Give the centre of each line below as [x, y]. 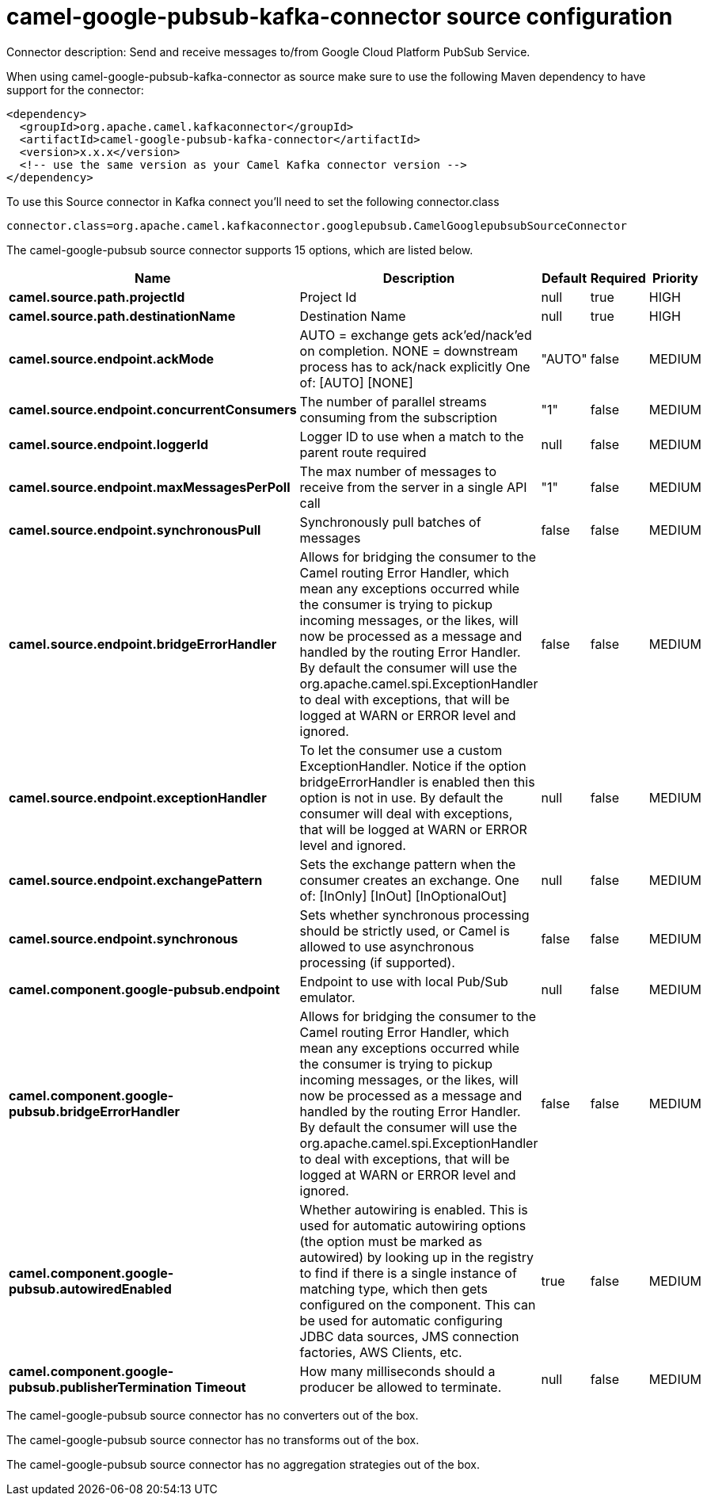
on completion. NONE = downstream [409, 351]
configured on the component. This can [418, 1304]
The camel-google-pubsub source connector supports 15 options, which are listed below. [240, 250]
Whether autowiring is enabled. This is [414, 1209]
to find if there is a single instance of [408, 1273]
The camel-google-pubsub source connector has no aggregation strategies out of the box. [243, 1464]
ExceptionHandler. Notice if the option [413, 766]
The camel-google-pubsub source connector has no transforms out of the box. [213, 1439]
